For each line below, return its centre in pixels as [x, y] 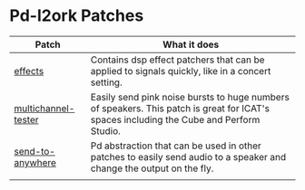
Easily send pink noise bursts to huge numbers [190, 97]
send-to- [35, 151]
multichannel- [44, 108]
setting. [106, 82]
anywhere [35, 162]
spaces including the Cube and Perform [175, 119]
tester [26, 119]
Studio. [105, 130]
